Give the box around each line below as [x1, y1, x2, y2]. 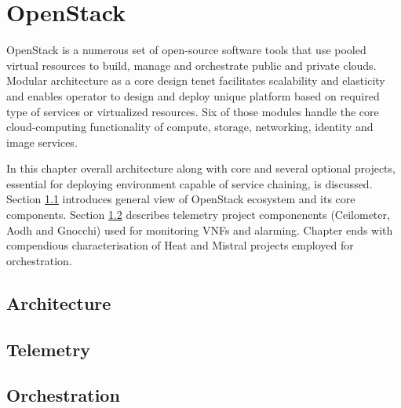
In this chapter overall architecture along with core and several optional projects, [6, 160, 396, 177]
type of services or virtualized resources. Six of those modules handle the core [6, 103, 379, 119]
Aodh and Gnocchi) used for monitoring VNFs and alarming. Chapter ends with [6, 221, 393, 238]
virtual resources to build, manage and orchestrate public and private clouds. [6, 56, 377, 73]
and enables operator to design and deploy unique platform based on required [6, 87, 380, 104]
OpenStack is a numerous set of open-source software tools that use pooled [6, 42, 366, 58]
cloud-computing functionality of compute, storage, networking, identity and [6, 118, 374, 135]
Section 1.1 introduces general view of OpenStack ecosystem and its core [6, 191, 355, 207]
